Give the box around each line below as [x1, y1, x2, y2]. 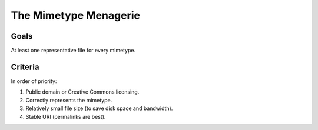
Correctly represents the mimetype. [25, 96, 112, 104]
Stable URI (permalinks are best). [25, 113, 106, 120]
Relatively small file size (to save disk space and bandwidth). [25, 105, 173, 112]
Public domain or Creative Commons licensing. [25, 88, 140, 95]
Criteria [11, 62, 39, 72]
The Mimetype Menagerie [11, 9, 141, 22]
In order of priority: [11, 77, 57, 85]
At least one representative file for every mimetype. [11, 47, 136, 54]
